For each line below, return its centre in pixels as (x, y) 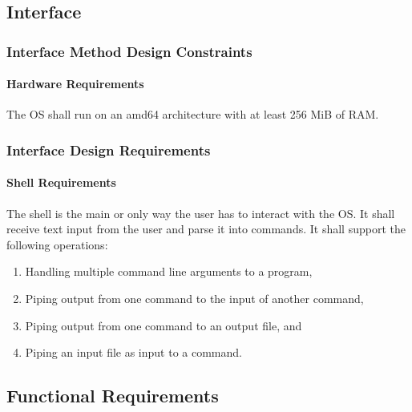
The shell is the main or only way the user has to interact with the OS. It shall (201, 213)
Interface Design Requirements (109, 149)
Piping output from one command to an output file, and (164, 325)
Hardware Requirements (75, 84)
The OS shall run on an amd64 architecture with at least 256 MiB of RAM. (193, 114)
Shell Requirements (61, 182)
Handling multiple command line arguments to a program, (169, 271)
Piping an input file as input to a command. (133, 352)
